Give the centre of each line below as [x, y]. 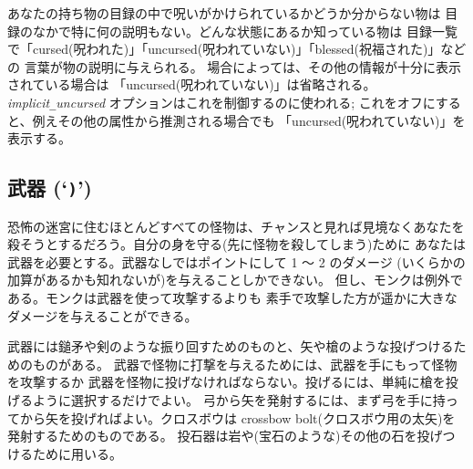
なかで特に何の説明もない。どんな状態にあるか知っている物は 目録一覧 [245, 31]
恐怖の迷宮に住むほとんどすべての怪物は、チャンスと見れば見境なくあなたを [236, 226]
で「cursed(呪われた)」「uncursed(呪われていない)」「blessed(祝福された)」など [237, 49]
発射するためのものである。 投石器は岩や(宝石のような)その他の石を [212, 436]
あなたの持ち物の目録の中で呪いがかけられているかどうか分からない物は [224, 13]
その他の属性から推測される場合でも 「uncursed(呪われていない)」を [262, 120]
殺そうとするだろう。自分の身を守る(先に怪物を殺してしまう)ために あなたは [237, 244]
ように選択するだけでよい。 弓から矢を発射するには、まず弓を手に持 [239, 399]
